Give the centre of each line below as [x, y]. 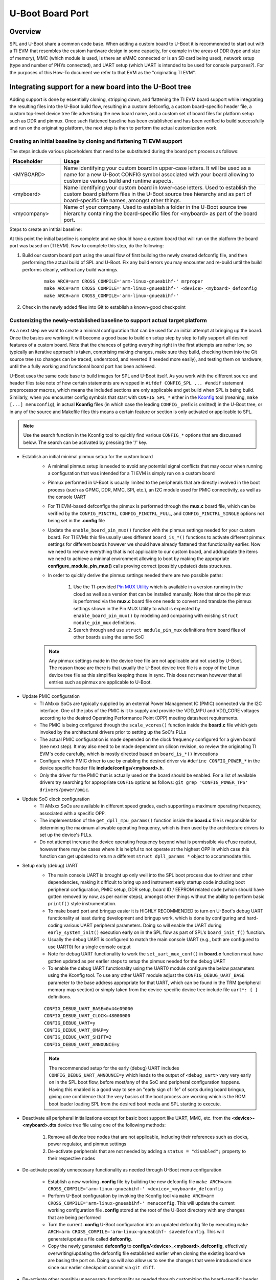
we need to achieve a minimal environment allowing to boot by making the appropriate [139, 559]
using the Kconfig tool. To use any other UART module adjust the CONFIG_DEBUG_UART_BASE [146, 975]
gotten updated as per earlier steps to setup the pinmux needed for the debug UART [137, 961]
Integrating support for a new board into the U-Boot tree [100, 87]
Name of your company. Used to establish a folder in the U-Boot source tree [155, 207]
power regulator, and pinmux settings [87, 1144]
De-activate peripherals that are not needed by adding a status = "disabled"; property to [147, 1151]
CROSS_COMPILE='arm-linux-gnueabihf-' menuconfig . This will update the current [141, 1203]
